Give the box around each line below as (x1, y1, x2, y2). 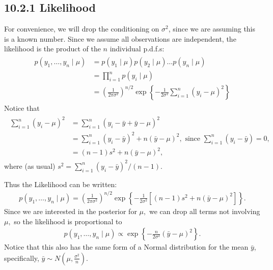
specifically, (4, 252, 39, 263)
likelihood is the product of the (4, 43, 101, 54)
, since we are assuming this (168, 23, 256, 34)
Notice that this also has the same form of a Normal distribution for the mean (4, 242, 249, 252)
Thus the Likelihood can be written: (4, 178, 117, 189)
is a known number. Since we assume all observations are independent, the (4, 33, 236, 44)
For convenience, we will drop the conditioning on (4, 23, 159, 34)
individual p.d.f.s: (110, 43, 165, 54)
